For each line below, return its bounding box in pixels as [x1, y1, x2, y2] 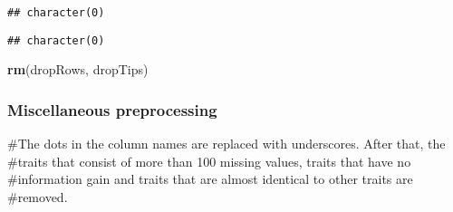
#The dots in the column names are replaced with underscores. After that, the [7, 134, 446, 153]
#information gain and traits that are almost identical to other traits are [7, 169, 413, 188]
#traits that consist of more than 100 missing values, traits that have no [7, 151, 411, 170]
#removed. [7, 187, 68, 206]
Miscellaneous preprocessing [7, 98, 217, 120]
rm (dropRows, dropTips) [7, 60, 149, 79]
